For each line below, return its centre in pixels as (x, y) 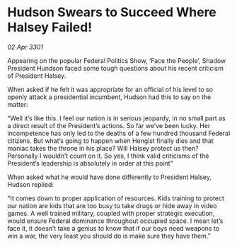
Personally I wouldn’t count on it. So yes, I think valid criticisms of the (108, 156)
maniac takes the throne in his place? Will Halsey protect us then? (103, 148)
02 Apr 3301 (25, 47)
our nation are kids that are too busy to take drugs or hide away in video (112, 205)
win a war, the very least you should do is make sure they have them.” (109, 236)
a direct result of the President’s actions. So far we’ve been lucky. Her (109, 125)
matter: (18, 104)
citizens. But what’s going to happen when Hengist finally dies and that (110, 140)
